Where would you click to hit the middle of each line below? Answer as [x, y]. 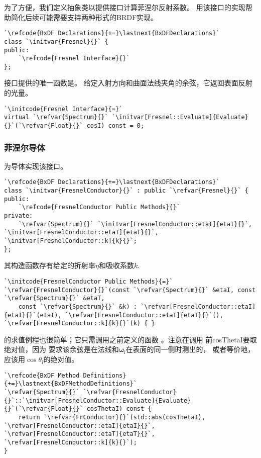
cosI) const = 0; [115, 125]
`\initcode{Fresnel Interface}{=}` [63, 109]
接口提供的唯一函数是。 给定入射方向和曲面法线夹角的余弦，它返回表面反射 [128, 83]
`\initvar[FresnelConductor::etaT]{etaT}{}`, [81, 233]
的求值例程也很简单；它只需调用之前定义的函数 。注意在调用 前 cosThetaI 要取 [130, 339]
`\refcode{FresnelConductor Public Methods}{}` [99, 207]
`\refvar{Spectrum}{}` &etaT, [54, 298]
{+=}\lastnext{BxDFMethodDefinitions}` [71, 384]
